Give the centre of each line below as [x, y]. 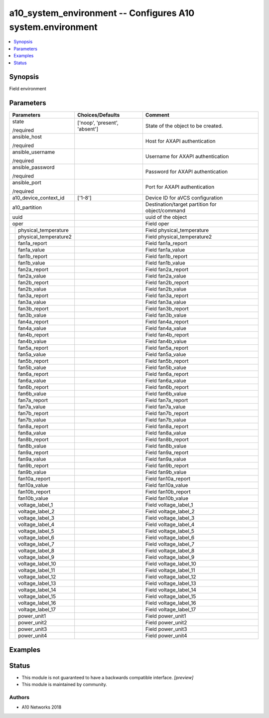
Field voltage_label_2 [170, 512]
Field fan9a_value [166, 459]
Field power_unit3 [166, 629]
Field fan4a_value [166, 328]
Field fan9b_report [167, 466]
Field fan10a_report [168, 479]
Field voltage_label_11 [170, 571]
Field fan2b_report [167, 283]
